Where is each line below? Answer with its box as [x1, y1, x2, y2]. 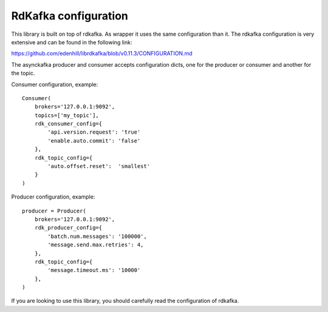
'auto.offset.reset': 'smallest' [47, 163, 151, 170]
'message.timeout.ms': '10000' [47, 267, 141, 274]
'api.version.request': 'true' [47, 129, 141, 136]
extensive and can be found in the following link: [11, 38, 132, 46]
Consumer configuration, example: [11, 81, 98, 88]
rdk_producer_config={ [34, 225, 103, 231]
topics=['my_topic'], [34, 112, 100, 118]
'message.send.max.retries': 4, [47, 242, 144, 248]
